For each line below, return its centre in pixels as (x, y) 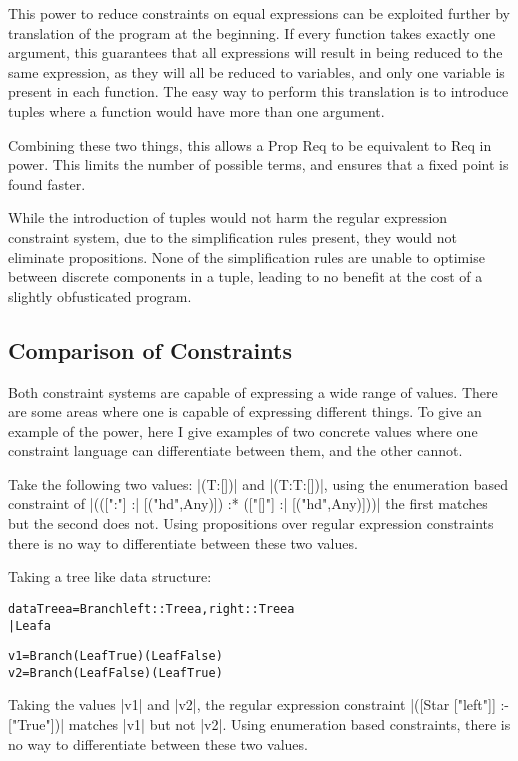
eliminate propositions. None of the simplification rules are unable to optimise (246, 256)
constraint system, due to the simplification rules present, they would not (232, 236)
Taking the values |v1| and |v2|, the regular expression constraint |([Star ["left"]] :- (259, 704)
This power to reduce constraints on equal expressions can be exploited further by (259, 13)
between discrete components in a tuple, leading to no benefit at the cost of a (245, 276)
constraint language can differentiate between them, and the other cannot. (235, 450)
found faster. (47, 183)
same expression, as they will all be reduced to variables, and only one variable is (256, 71)
